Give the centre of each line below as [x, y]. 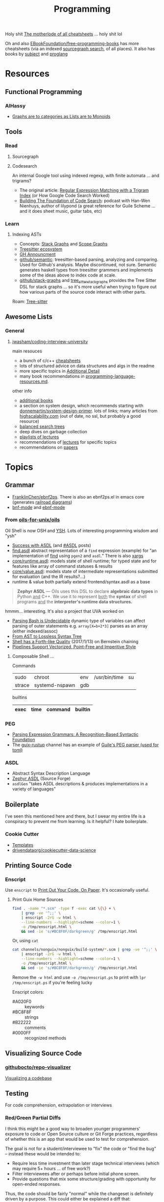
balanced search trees [42, 426]
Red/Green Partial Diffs [33, 1118]
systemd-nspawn [55, 685]
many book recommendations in [52, 376]
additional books [36, 400]
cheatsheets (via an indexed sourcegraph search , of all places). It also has [80, 49]
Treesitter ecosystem [41, 249]
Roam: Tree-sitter [30, 301]
